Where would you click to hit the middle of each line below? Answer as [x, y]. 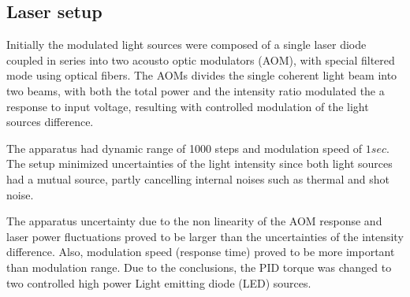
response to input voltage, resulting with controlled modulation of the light [188, 106]
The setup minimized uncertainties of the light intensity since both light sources [199, 163]
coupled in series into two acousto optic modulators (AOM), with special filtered [201, 59]
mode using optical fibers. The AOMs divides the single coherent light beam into [202, 75]
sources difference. [50, 122]
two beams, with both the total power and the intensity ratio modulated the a [196, 90]
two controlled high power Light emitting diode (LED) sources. [159, 282]
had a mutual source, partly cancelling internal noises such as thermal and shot [198, 178]
